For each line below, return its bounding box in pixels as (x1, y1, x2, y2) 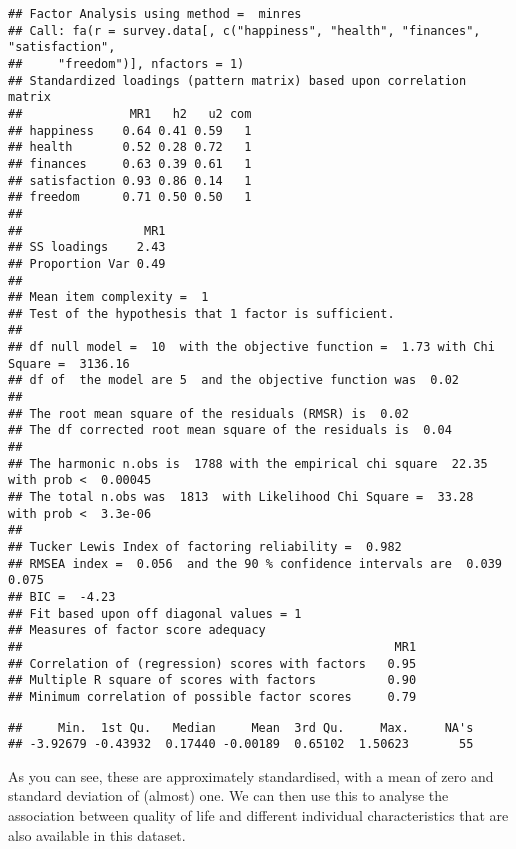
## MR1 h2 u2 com (8, 106, 252, 121)
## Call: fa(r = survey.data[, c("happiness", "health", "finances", (8, 23, 481, 38)
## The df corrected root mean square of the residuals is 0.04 (8, 423, 452, 438)
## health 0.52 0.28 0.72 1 (8, 140, 252, 155)
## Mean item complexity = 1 (8, 290, 209, 305)
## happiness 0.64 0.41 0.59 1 (8, 123, 252, 138)
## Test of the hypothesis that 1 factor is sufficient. (8, 306, 395, 321)
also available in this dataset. (8, 824, 186, 845)
